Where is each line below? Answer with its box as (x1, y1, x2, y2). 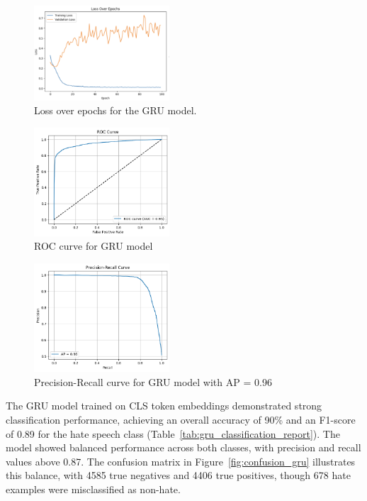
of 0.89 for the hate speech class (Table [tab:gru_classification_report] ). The (6, 426, 340, 441)
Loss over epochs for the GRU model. (34, 103, 197, 118)
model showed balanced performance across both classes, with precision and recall (6, 440, 361, 455)
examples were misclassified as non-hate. (6, 481, 181, 496)
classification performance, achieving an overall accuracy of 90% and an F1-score (6, 412, 356, 426)
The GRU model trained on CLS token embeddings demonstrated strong (6, 398, 322, 413)
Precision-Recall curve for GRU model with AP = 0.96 (34, 374, 272, 389)
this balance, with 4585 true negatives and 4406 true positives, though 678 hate (6, 468, 351, 483)
